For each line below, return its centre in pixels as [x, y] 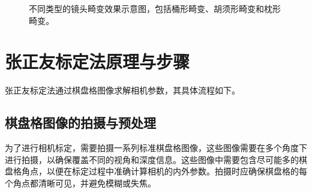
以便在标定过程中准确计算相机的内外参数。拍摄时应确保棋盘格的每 [177, 171]
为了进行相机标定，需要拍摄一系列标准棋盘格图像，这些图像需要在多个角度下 [156, 148]
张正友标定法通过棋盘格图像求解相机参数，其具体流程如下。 [122, 90]
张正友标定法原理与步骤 [97, 61]
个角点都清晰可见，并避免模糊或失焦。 [80, 183]
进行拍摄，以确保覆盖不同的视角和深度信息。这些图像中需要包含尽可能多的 [152, 159]
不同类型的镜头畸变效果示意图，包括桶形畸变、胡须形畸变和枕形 [155, 8]
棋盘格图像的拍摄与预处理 [80, 123]
